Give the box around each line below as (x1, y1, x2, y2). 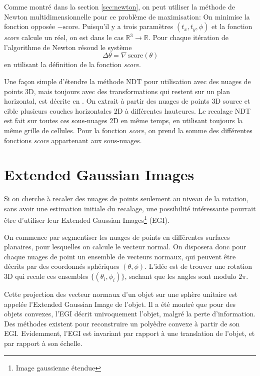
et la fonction (211, 21, 252, 32)
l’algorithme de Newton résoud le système (4, 42, 132, 52)
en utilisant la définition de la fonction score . (4, 59, 141, 70)
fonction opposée (4, 21, 55, 32)
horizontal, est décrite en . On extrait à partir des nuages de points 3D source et (4, 96, 250, 106)
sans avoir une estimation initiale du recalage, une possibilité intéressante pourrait (4, 203, 256, 213)
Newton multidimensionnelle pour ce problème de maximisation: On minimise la (4, 11, 250, 22)
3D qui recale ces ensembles (4, 271, 88, 281)
